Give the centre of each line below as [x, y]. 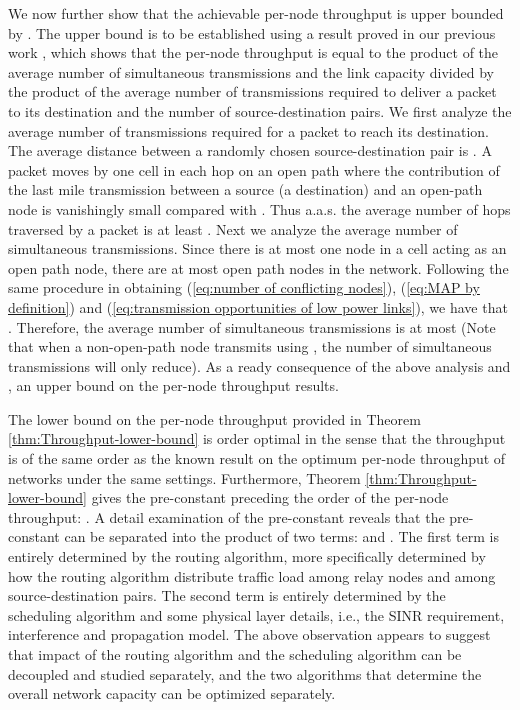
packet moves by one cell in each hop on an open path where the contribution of [254, 169]
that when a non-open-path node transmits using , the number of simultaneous [250, 346]
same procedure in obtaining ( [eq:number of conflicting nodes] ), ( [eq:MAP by [244, 287]
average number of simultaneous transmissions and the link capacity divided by [251, 71]
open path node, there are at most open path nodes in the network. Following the [258, 267]
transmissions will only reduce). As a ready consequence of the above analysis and [259, 365]
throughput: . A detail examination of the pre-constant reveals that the [226, 516]
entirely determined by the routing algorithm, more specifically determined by [247, 556]
